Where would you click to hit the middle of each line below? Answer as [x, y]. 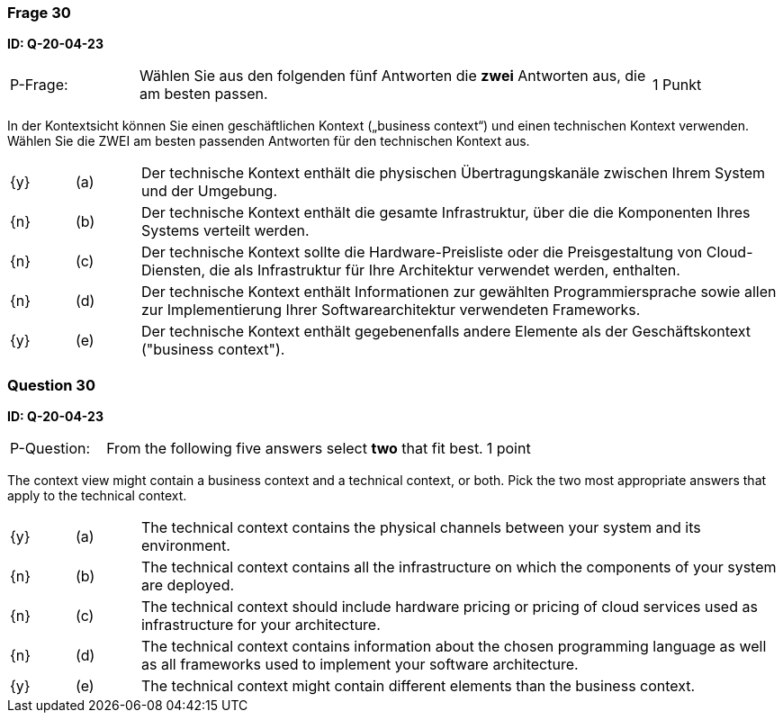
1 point [508, 449]
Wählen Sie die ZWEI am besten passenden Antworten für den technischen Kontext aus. [269, 141]
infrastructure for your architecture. [261, 625]
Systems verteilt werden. [225, 231]
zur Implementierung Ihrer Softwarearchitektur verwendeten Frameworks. [391, 310]
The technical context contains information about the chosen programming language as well [454, 647]
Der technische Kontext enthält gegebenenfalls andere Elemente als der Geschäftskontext [445, 332]
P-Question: [50, 449]
